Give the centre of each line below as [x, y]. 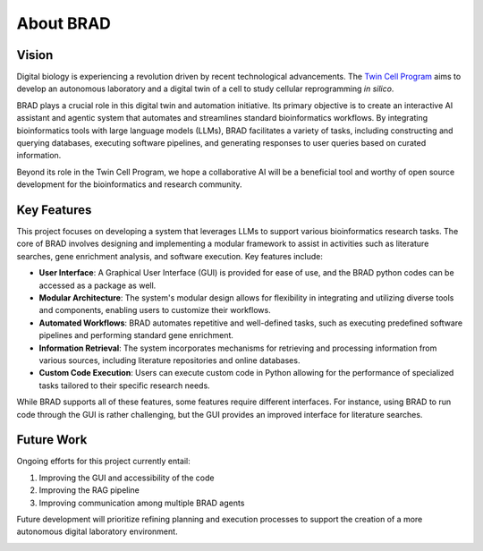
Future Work [52, 440]
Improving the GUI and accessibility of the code [127, 478]
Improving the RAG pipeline [89, 490]
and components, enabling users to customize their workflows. [155, 310]
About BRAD [64, 23]
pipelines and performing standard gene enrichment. [136, 335]
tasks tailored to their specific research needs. [124, 386]
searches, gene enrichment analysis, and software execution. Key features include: [170, 256]
